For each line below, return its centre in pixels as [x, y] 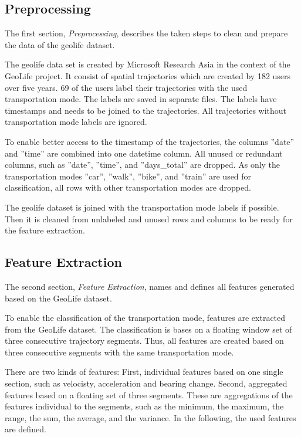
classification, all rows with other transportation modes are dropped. [128, 187]
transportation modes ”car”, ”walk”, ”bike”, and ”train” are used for [128, 176]
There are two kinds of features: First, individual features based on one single [144, 372]
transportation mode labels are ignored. [76, 122]
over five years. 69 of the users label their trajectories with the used [126, 87]
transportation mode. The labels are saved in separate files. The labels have [141, 99]
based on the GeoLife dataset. [58, 298]
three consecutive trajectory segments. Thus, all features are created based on [144, 341]
